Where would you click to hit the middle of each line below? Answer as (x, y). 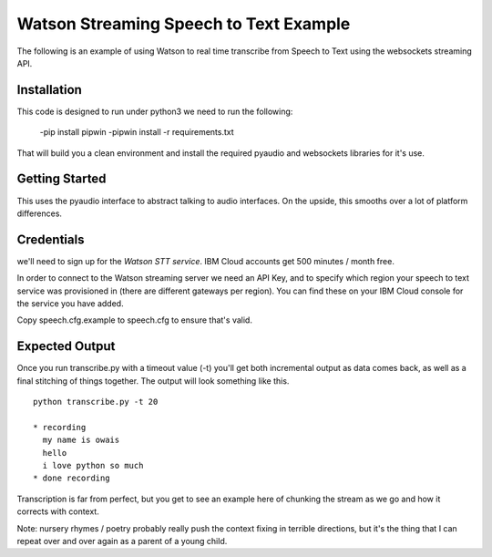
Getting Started (61, 179)
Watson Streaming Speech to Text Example (184, 24)
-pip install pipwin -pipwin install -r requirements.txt (137, 132)
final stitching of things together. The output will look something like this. (153, 381)
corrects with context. (58, 511)
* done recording (72, 478)
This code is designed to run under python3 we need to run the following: (155, 111)
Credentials (51, 239)
